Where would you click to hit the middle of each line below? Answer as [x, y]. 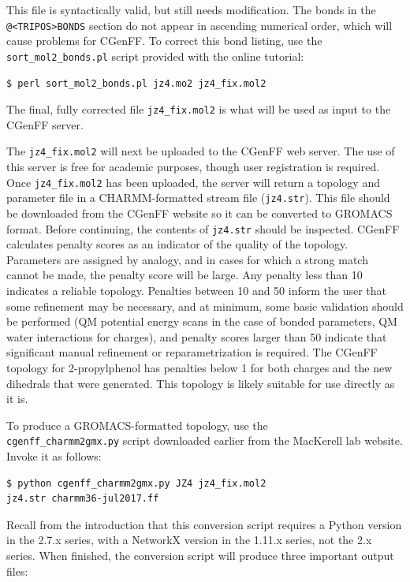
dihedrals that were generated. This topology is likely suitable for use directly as [201, 383]
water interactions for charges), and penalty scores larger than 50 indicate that [197, 336]
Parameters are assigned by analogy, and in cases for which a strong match [187, 259]
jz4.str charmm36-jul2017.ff [83, 499]
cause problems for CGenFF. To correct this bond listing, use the [164, 41]
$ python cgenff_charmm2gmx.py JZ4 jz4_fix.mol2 [136, 483]
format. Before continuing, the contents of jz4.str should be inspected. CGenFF [203, 228]
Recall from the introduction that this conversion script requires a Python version [204, 524]
